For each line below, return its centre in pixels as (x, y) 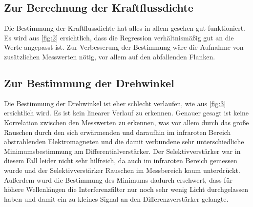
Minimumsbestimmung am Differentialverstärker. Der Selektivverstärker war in (122, 151)
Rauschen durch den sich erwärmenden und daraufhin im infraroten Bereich (117, 132)
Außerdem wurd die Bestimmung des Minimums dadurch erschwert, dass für (118, 179)
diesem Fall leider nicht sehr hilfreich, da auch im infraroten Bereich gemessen (121, 160)
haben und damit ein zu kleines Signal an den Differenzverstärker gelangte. (116, 198)
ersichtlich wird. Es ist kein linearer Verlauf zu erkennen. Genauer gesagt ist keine (126, 113)
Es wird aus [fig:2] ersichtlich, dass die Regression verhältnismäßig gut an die (119, 37)
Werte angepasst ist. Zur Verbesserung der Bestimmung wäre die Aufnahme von (124, 47)
